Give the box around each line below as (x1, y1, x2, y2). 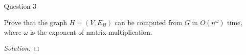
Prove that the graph (4, 17, 67, 27)
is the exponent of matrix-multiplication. (30, 27, 152, 37)
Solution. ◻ (4, 43, 40, 53)
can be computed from (114, 17, 182, 27)
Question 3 (4, 1, 37, 11)
